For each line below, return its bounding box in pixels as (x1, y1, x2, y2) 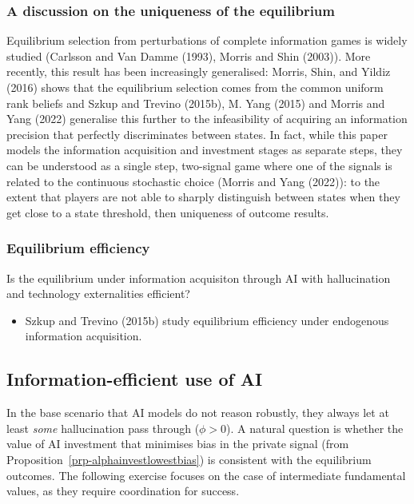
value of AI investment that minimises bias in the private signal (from (6, 435, 349, 452)
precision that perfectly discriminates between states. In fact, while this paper (6, 125, 388, 142)
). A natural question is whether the (226, 419, 404, 436)
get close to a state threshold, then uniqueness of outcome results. (6, 204, 329, 220)
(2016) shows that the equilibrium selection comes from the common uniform (6, 79, 384, 95)
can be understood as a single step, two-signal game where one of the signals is (6, 157, 392, 173)
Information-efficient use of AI (6, 367, 263, 391)
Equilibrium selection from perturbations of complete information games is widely (6, 32, 408, 49)
